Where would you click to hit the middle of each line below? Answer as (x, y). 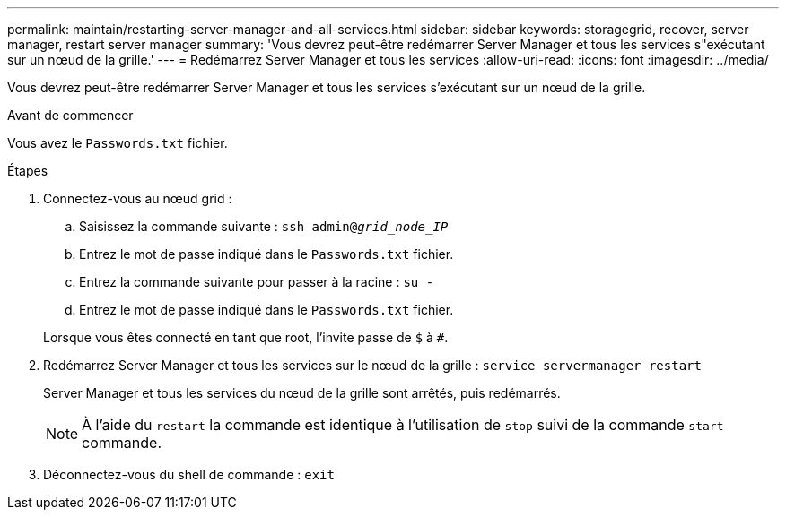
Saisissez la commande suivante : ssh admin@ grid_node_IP (264, 226)
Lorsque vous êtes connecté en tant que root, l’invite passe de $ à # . (246, 337)
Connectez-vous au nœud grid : (138, 198)
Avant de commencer (70, 115)
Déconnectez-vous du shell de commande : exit (189, 474)
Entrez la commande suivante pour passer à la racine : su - (257, 282)
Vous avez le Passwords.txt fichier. (118, 143)
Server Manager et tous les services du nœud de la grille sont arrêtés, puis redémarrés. (302, 393)
